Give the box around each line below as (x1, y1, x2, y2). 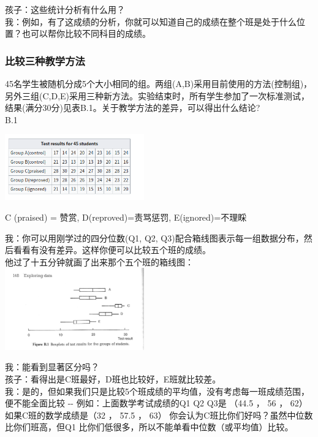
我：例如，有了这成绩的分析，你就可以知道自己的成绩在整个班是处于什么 (5, 15, 297, 28)
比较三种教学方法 (5, 53, 85, 68)
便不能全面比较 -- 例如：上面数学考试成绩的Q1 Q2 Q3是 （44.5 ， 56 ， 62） (5, 397, 308, 409)
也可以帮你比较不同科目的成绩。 (21, 27, 151, 40)
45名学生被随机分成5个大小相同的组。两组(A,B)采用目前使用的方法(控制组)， (5, 77, 312, 89)
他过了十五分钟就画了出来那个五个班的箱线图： (5, 255, 194, 268)
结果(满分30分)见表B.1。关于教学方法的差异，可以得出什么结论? (5, 101, 260, 114)
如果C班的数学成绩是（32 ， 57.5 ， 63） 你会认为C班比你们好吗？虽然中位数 (5, 408, 313, 421)
